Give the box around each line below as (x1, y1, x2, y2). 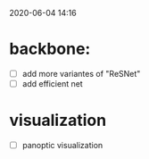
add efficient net (21, 79, 83, 88)
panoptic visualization (21, 140, 103, 150)
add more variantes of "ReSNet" (21, 68, 141, 79)
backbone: (9, 39, 91, 59)
